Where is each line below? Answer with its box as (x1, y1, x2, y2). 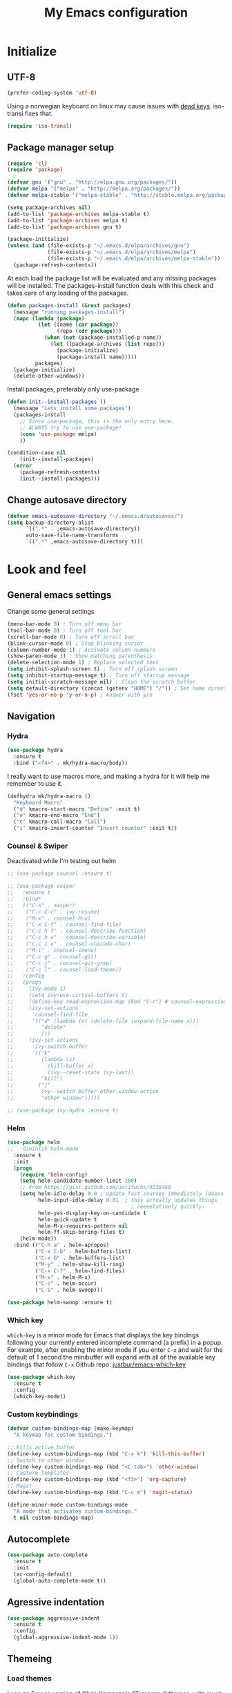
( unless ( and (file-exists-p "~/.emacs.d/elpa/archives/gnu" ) (7, 242, 190, 249)
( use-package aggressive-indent (7, 1614, 100, 1622)
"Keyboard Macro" (13, 799, 64, 806)
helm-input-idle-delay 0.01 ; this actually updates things (37, 1197, 217, 1204)
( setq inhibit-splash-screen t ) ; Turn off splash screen (7, 666, 177, 673)
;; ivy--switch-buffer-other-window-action (7, 1088, 159, 1095)
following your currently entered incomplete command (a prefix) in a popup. (7, 1338, 223, 1347)
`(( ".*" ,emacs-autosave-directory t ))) (25, 539, 144, 545)
